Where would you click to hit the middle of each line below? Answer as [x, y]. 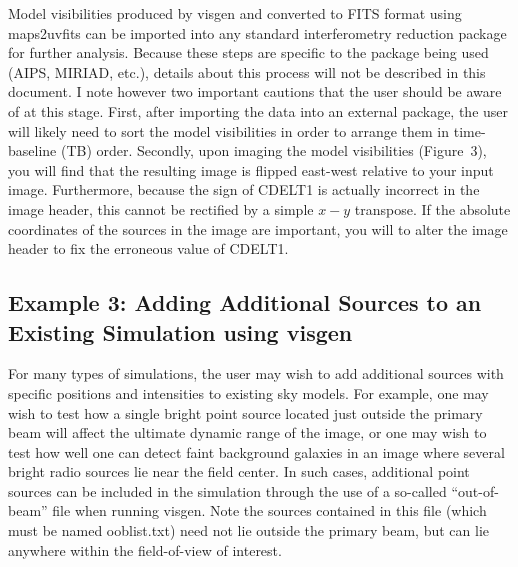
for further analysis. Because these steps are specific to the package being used [248, 52]
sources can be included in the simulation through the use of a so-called [227, 490]
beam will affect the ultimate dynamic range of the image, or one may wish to [247, 432]
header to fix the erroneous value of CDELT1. [148, 248]
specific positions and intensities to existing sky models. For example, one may [248, 392]
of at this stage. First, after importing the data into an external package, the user [258, 110]
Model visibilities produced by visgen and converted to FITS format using [235, 13]
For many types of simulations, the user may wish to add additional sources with [256, 373]
